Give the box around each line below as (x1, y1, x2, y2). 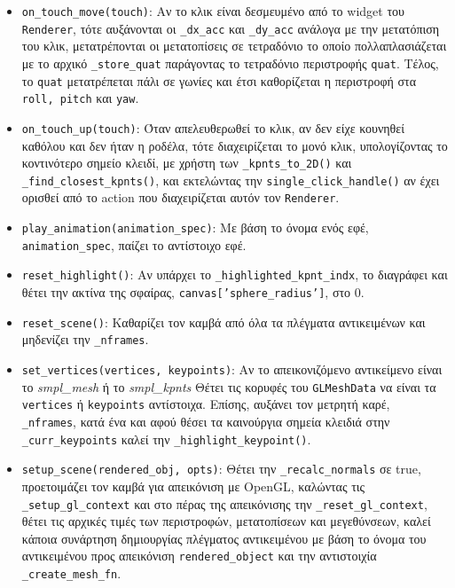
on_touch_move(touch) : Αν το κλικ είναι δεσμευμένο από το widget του (21, 2, 404, 20)
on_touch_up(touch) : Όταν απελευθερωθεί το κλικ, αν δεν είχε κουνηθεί (21, 118, 404, 137)
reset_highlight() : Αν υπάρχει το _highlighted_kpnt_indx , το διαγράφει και (21, 265, 448, 284)
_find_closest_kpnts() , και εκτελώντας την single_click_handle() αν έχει (21, 170, 440, 189)
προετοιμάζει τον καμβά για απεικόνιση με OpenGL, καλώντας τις (21, 476, 365, 495)
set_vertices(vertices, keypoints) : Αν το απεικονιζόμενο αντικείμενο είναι (21, 360, 443, 379)
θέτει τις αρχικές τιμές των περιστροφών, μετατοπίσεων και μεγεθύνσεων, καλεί (21, 512, 431, 530)
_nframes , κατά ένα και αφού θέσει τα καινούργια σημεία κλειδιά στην (21, 412, 390, 430)
